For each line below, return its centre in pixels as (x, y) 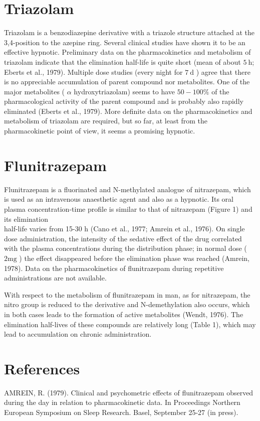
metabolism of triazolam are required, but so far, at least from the (106, 121)
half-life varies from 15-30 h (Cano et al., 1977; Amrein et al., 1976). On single (124, 229)
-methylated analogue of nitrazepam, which (185, 189)
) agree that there (223, 72)
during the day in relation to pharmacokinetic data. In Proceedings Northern (122, 402)
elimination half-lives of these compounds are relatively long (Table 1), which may (130, 324)
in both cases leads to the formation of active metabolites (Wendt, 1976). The (124, 314)
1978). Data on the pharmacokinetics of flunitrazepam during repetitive (114, 268)
